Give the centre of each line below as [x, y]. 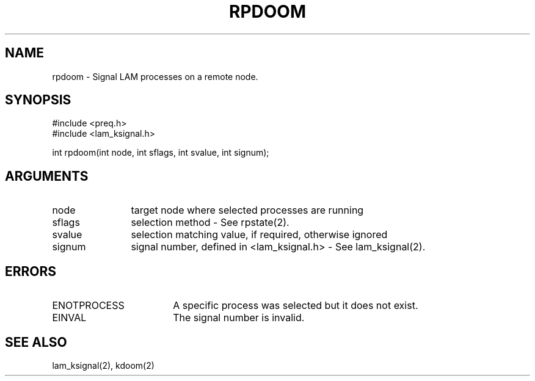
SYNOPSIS [38, 100]
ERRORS [31, 271]
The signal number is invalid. [239, 318]
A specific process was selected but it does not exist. [296, 306]
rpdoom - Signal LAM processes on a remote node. [155, 76]
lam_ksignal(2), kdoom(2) [103, 365]
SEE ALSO [36, 342]
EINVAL [69, 318]
